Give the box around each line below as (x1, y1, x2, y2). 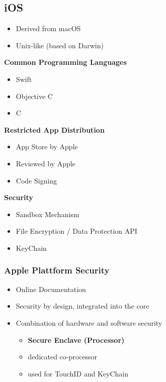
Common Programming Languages (4, 57, 127, 67)
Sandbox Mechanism (16, 209, 79, 219)
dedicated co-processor (28, 351, 98, 362)
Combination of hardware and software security (16, 317, 162, 328)
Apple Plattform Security (4, 264, 110, 276)
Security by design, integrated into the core (16, 301, 149, 311)
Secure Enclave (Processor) (28, 334, 125, 345)
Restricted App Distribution (4, 124, 105, 135)
